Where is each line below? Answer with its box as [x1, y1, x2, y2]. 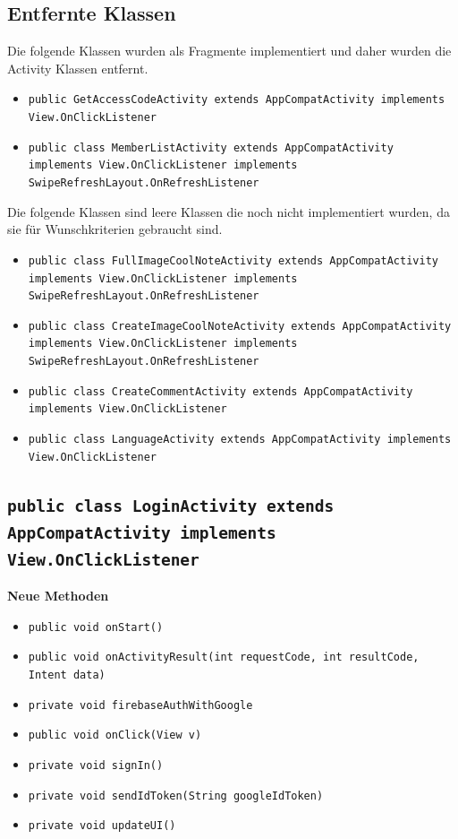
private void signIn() [28, 759, 164, 773]
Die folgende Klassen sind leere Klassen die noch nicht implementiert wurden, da [7, 202, 450, 221]
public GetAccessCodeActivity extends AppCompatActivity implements [28, 93, 445, 107]
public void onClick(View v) [28, 729, 202, 742]
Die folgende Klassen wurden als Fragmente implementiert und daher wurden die [7, 41, 452, 60]
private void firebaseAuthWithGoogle [28, 698, 253, 712]
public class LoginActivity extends [7, 496, 335, 515]
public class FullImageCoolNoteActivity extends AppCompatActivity [28, 254, 438, 267]
